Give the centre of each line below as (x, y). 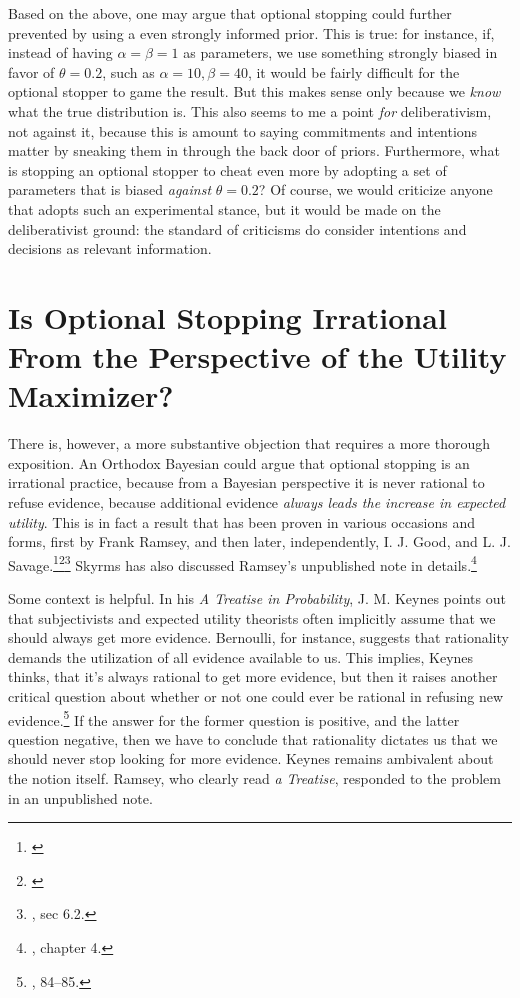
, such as (128, 71)
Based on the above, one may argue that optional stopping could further (230, 13)
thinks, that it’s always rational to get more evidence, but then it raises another (253, 676)
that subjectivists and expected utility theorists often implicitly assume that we (252, 617)
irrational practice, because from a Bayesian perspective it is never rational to (246, 482)
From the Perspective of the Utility (257, 356)
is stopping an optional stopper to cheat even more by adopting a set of (227, 169)
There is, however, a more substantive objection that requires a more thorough (249, 443)
